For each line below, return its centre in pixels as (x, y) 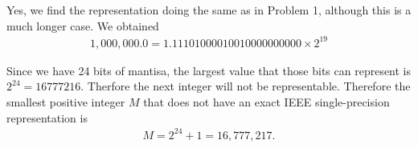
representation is (47, 117)
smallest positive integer (66, 101)
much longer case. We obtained (83, 25)
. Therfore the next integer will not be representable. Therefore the (246, 86)
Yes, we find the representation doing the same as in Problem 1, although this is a (209, 10)
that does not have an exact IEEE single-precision (266, 101)
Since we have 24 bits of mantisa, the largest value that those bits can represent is (209, 70)
